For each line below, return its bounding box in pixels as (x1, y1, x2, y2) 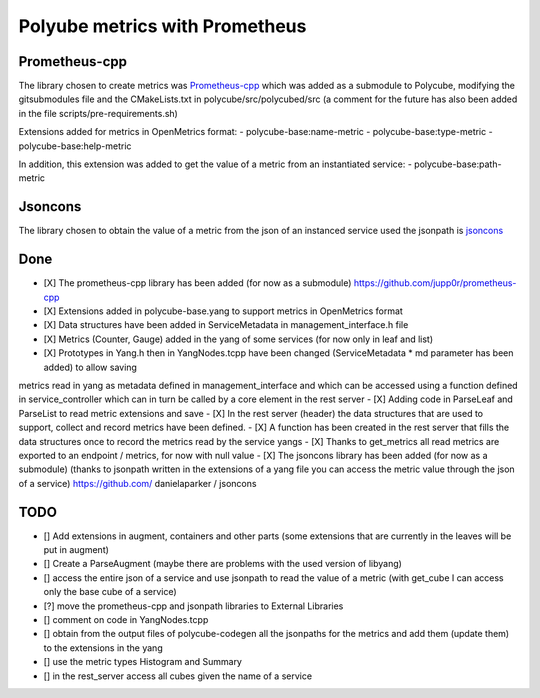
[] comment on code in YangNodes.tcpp (43, 613, 209, 625)
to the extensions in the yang (43, 641, 164, 654)
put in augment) (43, 543, 110, 555)
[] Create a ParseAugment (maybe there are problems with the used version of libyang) (43, 558, 402, 570)
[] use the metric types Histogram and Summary (43, 656, 242, 668)
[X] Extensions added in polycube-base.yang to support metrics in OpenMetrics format (43, 305, 404, 317)
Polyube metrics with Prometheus (18, 15, 307, 37)
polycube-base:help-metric (18, 140, 132, 152)
